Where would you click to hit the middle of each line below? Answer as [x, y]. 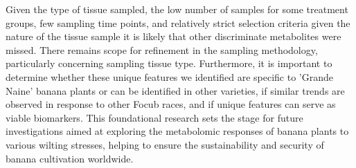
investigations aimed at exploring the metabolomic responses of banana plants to [177, 131]
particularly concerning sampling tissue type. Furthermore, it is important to [169, 63]
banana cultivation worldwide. [70, 158]
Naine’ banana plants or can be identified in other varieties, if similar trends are [175, 90]
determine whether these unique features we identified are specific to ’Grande [170, 76]
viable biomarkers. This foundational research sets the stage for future [154, 117]
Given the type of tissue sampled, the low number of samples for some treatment [177, 9]
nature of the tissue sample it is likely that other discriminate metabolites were [173, 36]
